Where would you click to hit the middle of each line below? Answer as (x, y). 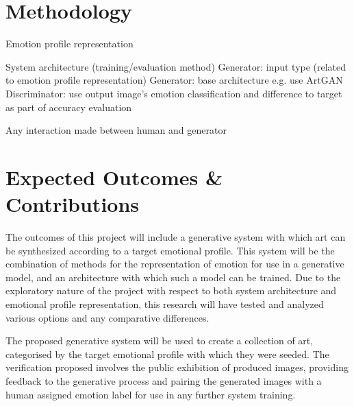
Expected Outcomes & (114, 177)
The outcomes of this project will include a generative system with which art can (176, 237)
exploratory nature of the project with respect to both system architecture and (171, 290)
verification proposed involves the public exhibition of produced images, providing (177, 367)
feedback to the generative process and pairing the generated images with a (164, 380)
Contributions (73, 204)
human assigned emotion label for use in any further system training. (151, 394)
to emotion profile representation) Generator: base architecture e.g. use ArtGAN (174, 80)
